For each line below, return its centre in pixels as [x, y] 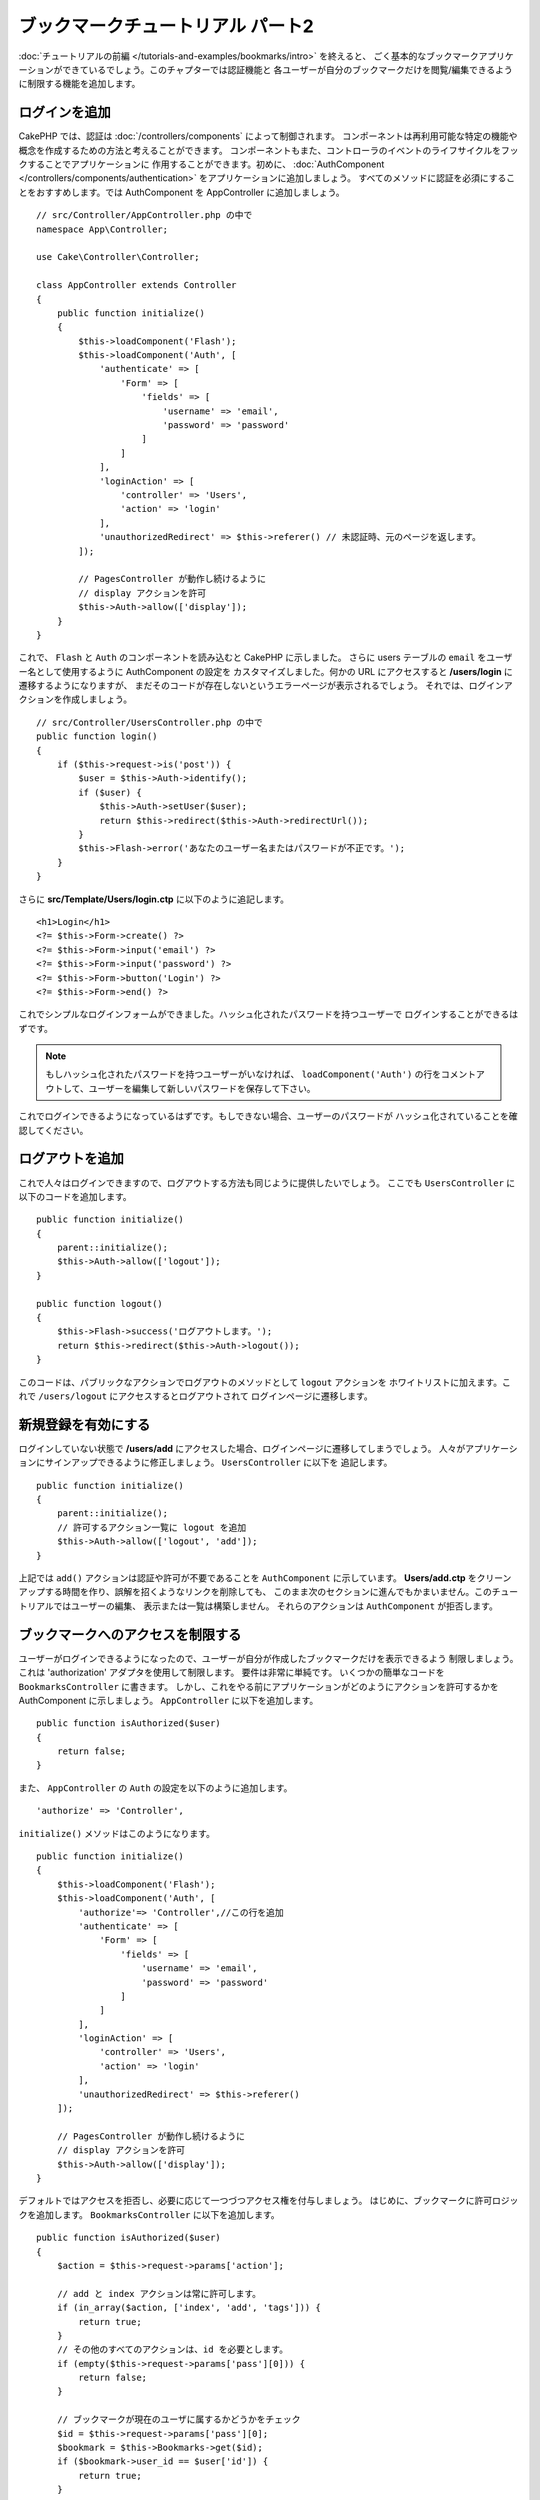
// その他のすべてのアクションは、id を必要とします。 [172, 2349]
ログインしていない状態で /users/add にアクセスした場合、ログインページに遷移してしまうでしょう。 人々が [242, 1448]
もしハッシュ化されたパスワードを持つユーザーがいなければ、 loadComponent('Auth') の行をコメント [261, 1074]
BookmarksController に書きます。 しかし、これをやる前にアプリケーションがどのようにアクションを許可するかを [258, 1686]
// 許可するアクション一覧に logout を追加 [151, 1527]
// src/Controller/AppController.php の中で [144, 215]
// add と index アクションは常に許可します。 [159, 2293]
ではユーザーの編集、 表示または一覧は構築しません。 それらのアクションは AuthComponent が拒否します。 [276, 1606]
